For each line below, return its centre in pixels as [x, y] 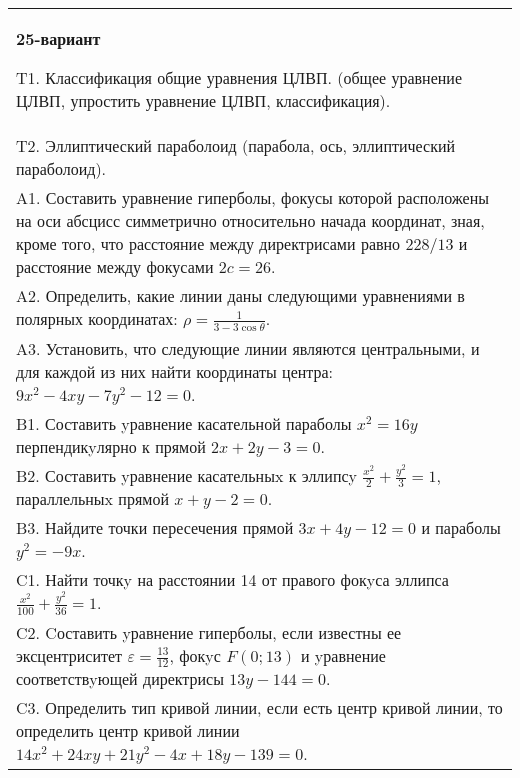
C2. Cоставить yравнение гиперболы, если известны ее [209, 632]
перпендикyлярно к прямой [111, 446]
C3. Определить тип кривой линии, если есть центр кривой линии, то [259, 708]
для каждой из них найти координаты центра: [175, 371]
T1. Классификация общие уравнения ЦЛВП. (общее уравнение [239, 77]
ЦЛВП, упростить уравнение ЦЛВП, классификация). [203, 100]
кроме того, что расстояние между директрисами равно [208, 243]
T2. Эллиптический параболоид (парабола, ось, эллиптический [236, 145]
